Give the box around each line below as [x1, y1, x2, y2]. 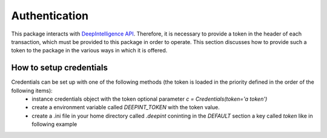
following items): [11, 87, 53, 94]
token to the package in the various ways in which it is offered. [11, 47, 168, 54]
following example [31, 121, 78, 128]
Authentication [11, 9, 89, 22]
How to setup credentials [11, 63, 108, 73]
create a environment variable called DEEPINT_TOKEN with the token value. [31, 104, 220, 111]
